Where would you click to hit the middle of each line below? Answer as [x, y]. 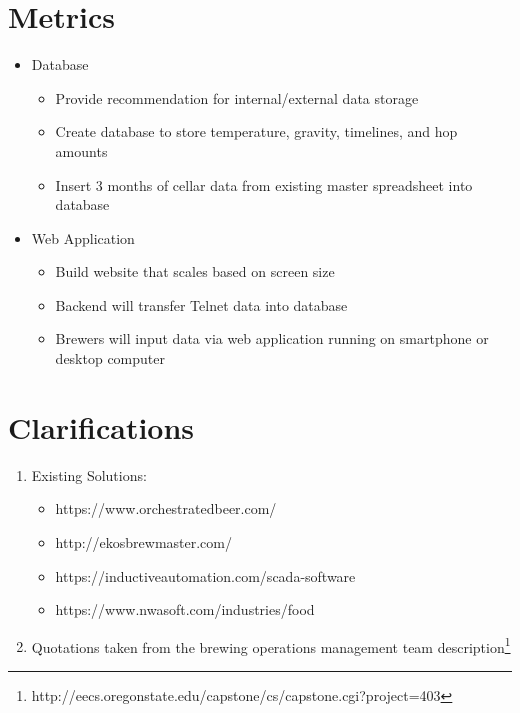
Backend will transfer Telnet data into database [201, 304]
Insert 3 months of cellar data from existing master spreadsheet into [264, 184]
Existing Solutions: [89, 474]
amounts [81, 150]
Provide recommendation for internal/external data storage [237, 97]
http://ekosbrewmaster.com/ [143, 541]
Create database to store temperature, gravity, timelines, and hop [256, 131]
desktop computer [110, 358]
